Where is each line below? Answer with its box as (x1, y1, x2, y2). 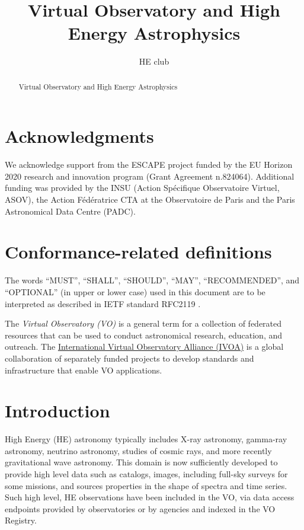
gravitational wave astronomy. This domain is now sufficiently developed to (5, 456, 278, 468)
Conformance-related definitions (5, 240, 272, 264)
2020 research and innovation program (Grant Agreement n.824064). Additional (5, 170, 295, 182)
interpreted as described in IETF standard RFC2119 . (5, 297, 201, 309)
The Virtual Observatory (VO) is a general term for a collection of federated (5, 317, 282, 330)
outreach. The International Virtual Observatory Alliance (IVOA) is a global (5, 340, 284, 353)
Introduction (5, 398, 110, 423)
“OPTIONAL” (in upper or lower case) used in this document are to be (5, 285, 265, 298)
